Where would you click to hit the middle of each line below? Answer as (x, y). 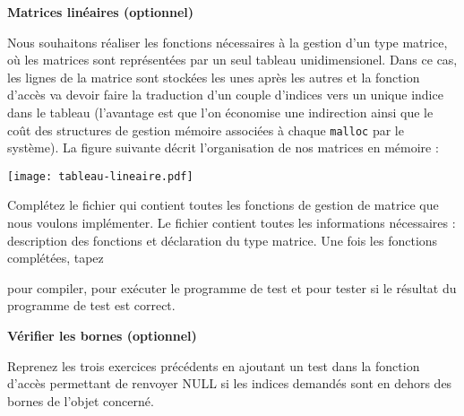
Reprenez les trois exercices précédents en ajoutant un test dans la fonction (214, 365)
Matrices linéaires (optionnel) (101, 12)
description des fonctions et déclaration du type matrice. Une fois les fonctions (223, 240)
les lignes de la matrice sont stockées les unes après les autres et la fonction (214, 77)
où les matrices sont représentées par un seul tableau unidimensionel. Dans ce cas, (232, 60)
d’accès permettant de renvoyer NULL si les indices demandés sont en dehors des (230, 383)
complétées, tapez (56, 258)
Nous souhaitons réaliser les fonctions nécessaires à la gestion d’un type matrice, (228, 42)
